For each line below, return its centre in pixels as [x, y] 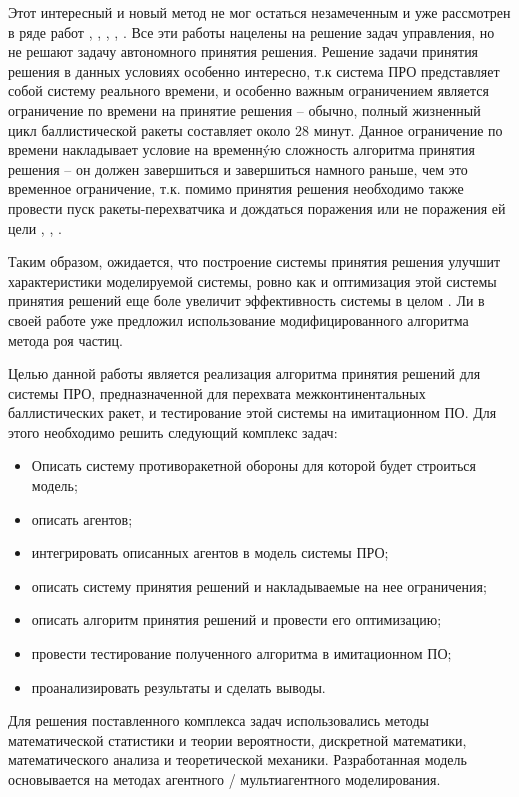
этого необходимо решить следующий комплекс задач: [173, 431]
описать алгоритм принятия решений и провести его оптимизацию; [236, 619]
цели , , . [35, 227]
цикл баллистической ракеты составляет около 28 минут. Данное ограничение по [255, 129]
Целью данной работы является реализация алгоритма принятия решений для [244, 373]
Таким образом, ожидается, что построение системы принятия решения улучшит [254, 261]
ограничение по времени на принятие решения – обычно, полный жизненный [244, 109]
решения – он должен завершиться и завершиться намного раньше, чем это [238, 168]
